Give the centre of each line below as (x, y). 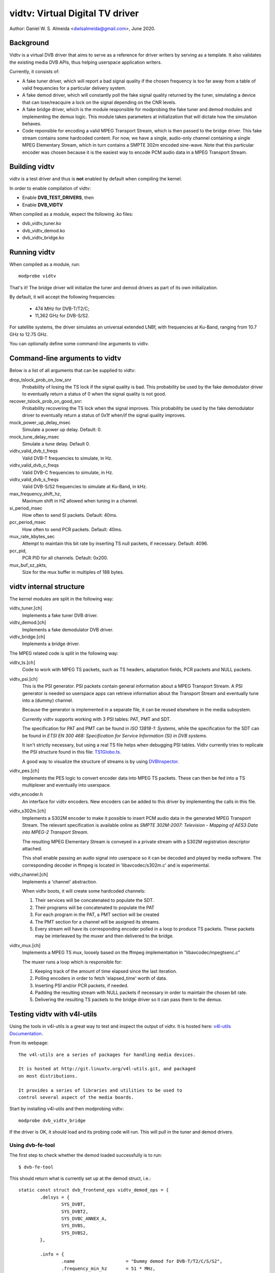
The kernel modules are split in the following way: (62, 599)
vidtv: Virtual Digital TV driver (74, 13)
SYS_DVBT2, (75, 1211)
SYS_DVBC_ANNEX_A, (84, 1219)
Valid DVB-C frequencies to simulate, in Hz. (68, 472)
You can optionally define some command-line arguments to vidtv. (79, 344)
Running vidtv (32, 252)
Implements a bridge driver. (51, 644)
